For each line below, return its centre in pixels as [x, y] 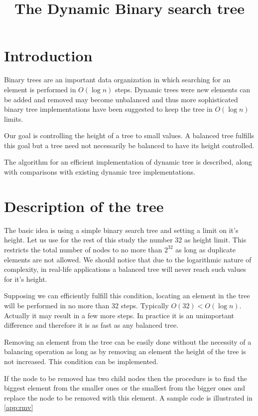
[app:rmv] [19, 407]
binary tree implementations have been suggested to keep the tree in [108, 109]
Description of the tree [84, 206]
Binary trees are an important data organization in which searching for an [117, 80]
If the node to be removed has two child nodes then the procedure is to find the [126, 378]
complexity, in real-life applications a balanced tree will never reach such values [125, 269]
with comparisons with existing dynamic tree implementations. [100, 172]
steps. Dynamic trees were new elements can [183, 89]
